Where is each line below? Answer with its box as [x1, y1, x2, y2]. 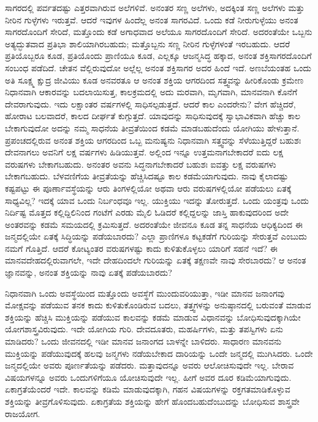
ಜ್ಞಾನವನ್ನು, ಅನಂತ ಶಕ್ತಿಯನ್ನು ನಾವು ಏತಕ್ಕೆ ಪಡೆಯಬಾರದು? [5, 266, 172, 279]
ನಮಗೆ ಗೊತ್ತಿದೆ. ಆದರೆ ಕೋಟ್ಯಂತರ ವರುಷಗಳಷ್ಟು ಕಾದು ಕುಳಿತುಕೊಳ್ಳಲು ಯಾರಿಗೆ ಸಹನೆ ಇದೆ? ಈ [5, 241, 278, 254]
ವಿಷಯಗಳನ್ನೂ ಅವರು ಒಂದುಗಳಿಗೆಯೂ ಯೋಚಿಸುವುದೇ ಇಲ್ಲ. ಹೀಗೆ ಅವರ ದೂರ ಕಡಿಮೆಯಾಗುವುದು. [5, 370, 292, 383]
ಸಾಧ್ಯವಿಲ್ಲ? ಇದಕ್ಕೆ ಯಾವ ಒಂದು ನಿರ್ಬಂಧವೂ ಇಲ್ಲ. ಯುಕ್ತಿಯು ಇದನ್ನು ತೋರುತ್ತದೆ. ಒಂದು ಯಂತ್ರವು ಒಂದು [5, 193, 309, 206]
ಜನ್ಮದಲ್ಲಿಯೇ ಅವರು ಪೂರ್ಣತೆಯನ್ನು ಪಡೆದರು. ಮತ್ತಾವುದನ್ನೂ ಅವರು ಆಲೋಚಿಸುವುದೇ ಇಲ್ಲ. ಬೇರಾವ [5, 359, 294, 372]
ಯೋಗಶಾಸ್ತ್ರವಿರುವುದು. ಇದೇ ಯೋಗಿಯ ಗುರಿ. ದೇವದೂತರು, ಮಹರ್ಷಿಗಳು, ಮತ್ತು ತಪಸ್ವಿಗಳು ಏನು [5, 322, 284, 335]
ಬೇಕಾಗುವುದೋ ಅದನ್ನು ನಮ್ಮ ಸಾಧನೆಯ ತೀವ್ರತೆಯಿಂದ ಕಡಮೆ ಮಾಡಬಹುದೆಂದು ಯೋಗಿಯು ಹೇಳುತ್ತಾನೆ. [5, 121, 300, 134]
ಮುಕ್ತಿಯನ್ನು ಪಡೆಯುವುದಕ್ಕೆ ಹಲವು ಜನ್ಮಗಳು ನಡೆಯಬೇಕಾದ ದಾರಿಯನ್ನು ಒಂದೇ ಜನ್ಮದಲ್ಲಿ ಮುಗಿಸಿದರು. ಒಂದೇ [5, 346, 313, 359]
